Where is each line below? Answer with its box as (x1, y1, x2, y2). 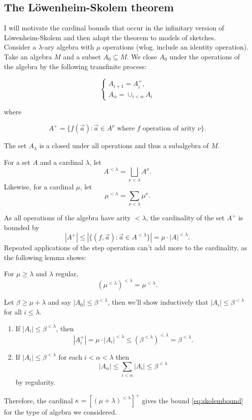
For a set (4, 157, 30, 167)
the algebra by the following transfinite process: (4, 61, 147, 71)
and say (48, 297, 71, 307)
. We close (126, 51, 157, 61)
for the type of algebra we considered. (4, 407, 117, 417)
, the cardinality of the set (146, 212, 225, 223)
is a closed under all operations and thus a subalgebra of (39, 140, 209, 151)
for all (4, 307, 22, 317)
